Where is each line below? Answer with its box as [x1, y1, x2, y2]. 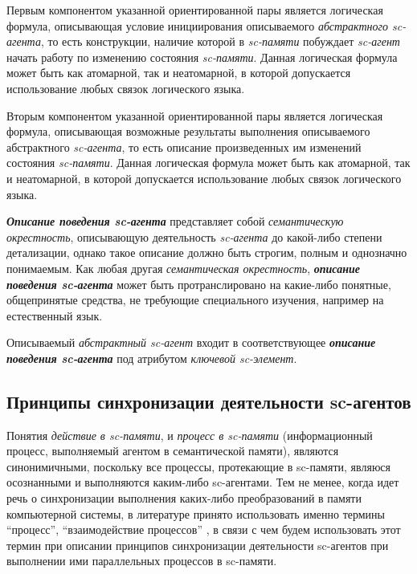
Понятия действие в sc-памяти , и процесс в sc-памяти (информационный [6, 426, 373, 443]
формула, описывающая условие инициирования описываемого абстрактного [6, 17, 388, 34]
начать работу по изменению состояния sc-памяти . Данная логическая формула [6, 48, 398, 65]
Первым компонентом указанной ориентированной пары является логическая [6, 2, 383, 18]
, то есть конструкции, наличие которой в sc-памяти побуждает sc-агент [40, 33, 400, 50]
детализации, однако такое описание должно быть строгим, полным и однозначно [6, 244, 407, 261]
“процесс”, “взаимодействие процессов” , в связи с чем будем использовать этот [6, 521, 401, 538]
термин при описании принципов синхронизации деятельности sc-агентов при [6, 536, 389, 553]
